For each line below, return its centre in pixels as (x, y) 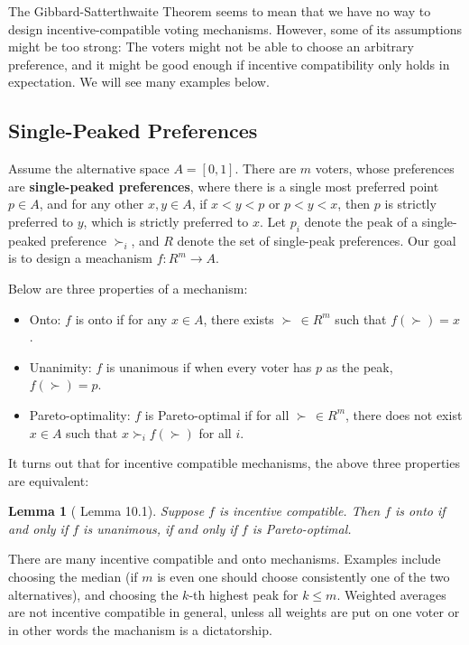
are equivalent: (49, 480)
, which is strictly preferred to (166, 221)
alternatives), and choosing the (93, 594)
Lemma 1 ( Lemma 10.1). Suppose (106, 511)
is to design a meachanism (81, 258)
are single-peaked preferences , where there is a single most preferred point (224, 186)
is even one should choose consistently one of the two (303, 577)
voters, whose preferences (385, 168)
